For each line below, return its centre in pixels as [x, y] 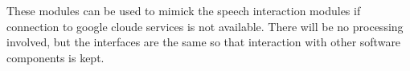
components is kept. [55, 57]
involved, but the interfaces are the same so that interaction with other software [204, 42]
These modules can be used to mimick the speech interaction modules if [184, 10]
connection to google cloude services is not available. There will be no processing [205, 26]
